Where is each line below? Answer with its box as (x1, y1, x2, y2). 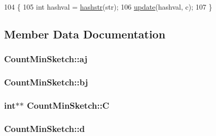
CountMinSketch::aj (4, 53, 88, 65)
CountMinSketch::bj (4, 76, 88, 88)
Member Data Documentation (4, 26, 166, 41)
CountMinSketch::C (27, 99, 110, 111)
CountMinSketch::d (4, 122, 85, 134)
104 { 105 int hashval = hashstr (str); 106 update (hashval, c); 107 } (4, 2, 212, 12)
